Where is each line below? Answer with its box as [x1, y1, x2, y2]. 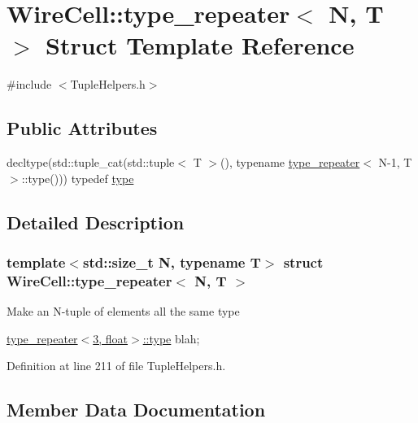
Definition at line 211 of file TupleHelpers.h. [7, 357, 226, 374]
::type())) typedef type [21, 169, 134, 186]
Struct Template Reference [46, 28, 355, 62]
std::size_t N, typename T [82, 252, 261, 272]
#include [7, 76, 52, 93]
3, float [93, 329, 128, 347]
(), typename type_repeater [220, 154, 360, 171]
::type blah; [142, 329, 200, 347]
